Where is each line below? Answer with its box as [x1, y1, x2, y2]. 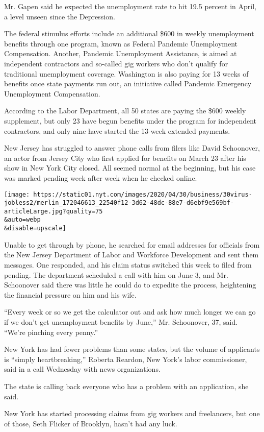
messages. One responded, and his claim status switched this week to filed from [4, 259, 252, 270]
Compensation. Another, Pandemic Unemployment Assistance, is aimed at [4, 48, 237, 59]
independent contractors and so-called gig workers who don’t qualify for [4, 58, 228, 68]
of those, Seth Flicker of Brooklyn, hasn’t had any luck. [4, 418, 177, 428]
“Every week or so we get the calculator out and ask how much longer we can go [4, 306, 256, 317]
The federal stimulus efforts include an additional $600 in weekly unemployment [4, 28, 254, 39]
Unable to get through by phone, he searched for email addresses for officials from [4, 239, 260, 250]
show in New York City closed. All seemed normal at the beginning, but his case [4, 162, 256, 173]
